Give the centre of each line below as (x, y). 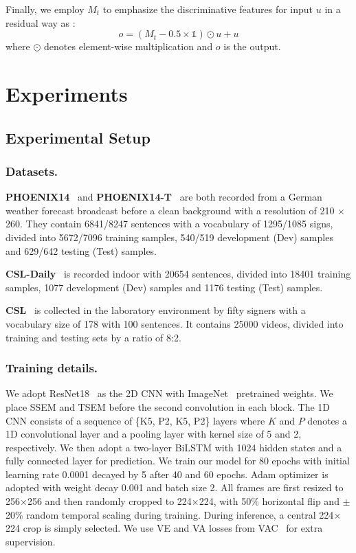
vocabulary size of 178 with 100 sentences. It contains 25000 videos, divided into (175, 323)
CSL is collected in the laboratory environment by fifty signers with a (156, 310)
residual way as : (41, 22)
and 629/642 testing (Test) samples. (81, 250)
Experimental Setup (78, 137)
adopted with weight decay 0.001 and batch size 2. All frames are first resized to (175, 487)
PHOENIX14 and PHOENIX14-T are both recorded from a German (164, 197)
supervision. (31, 541)
